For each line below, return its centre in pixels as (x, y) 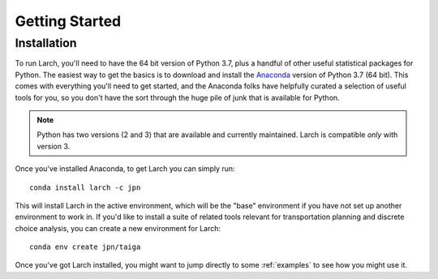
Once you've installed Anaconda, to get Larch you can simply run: (125, 169)
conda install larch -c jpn (85, 187)
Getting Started (68, 21)
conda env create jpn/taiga (85, 247)
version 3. (54, 146)
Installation (46, 43)
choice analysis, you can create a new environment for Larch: (118, 228)
